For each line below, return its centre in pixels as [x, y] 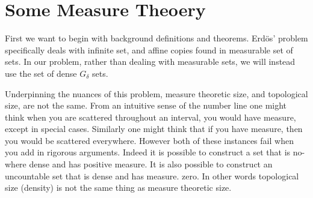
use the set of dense [41, 73]
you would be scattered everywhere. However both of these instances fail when [149, 140]
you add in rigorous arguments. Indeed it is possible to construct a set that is [148, 152]
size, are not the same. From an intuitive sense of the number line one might [146, 105]
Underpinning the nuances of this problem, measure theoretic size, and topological [156, 93]
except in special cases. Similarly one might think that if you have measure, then [154, 129]
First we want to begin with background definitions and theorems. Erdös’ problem [156, 38]
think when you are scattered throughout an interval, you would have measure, [150, 117]
